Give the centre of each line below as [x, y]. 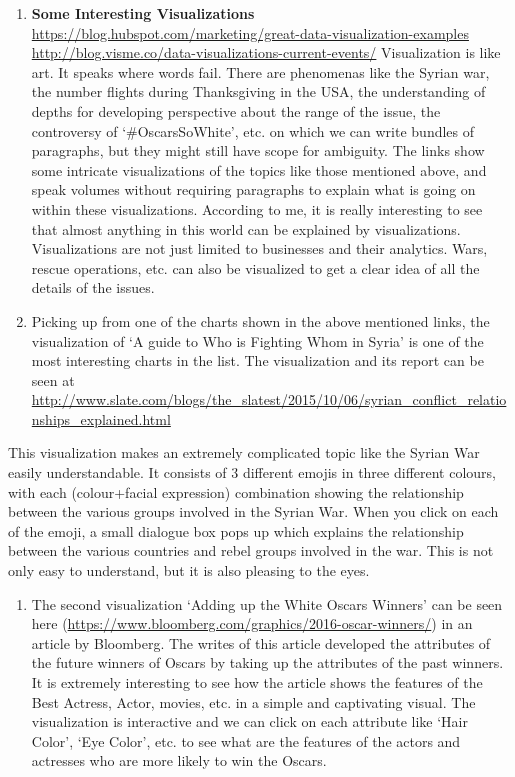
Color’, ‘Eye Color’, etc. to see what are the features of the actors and [246, 740]
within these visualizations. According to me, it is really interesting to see [257, 208]
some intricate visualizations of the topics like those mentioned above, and [259, 169]
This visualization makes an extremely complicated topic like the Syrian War [244, 452]
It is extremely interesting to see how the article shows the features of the [257, 682]
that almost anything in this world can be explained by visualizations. [246, 228]
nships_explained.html [101, 418]
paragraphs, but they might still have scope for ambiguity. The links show [258, 150]
